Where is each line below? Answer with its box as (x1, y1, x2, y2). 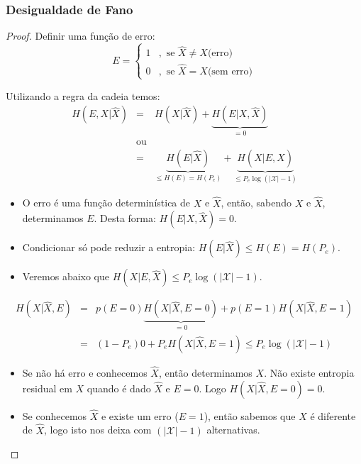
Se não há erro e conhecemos (22, 365, 148, 380)
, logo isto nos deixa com (44, 422, 152, 437)
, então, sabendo (221, 195, 292, 210)
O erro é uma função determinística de (22, 195, 191, 210)
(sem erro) (207, 66, 253, 77)
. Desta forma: (94, 211, 156, 226)
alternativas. (206, 422, 260, 437)
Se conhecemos (22, 408, 87, 423)
